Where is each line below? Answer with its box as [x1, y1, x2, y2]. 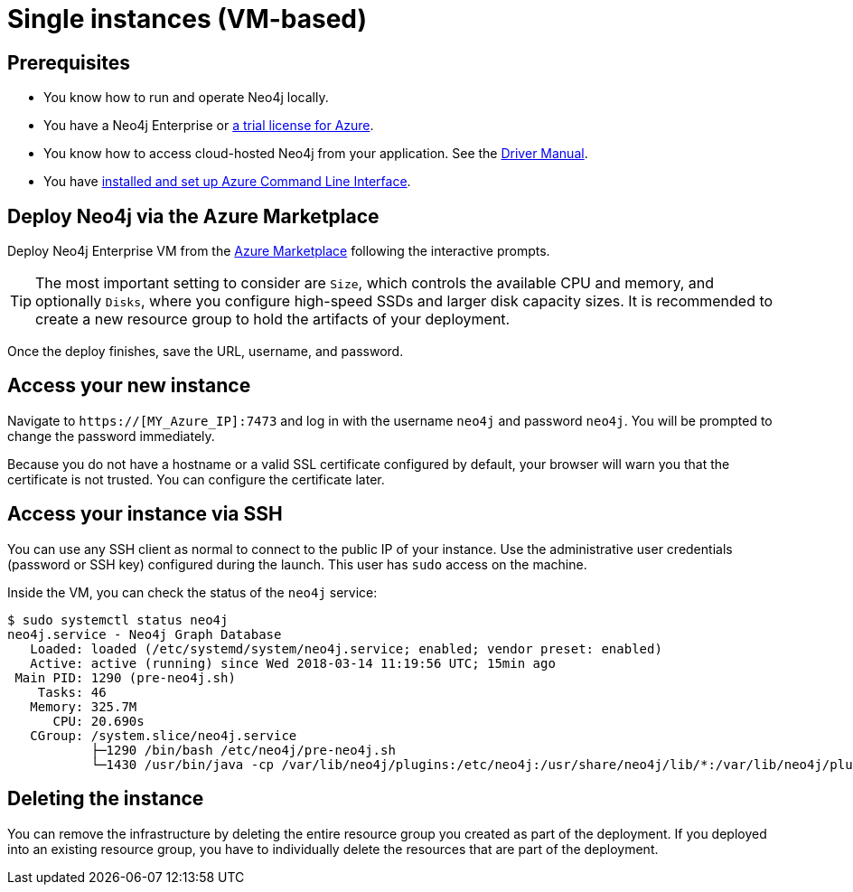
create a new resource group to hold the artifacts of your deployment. [35, 310, 511, 329]
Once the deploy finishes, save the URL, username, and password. [7, 343, 404, 360]
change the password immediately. [7, 427, 215, 444]
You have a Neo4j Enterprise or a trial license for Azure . [43, 117, 374, 134]
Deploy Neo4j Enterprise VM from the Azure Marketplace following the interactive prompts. [7, 243, 550, 259]
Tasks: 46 [37, 684, 107, 700]
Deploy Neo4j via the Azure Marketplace [7, 204, 380, 228]
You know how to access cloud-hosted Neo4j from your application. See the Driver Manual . [43, 146, 588, 162]
